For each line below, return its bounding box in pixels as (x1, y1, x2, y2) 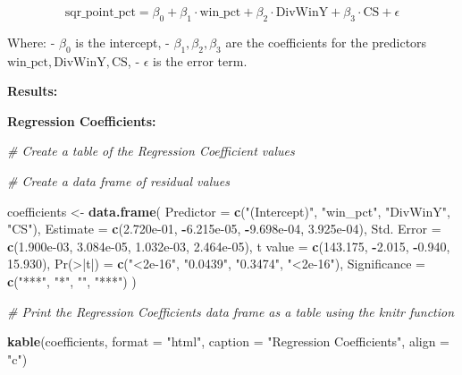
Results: (7, 81, 58, 100)
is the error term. (153, 51, 248, 70)
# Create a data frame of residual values (7, 171, 230, 190)
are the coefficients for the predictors (225, 32, 427, 51)
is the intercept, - (75, 32, 170, 51)
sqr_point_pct (64, 6, 136, 19)
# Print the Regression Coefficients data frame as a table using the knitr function (7, 302, 455, 320)
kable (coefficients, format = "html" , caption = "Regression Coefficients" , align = (7, 332, 450, 351)
